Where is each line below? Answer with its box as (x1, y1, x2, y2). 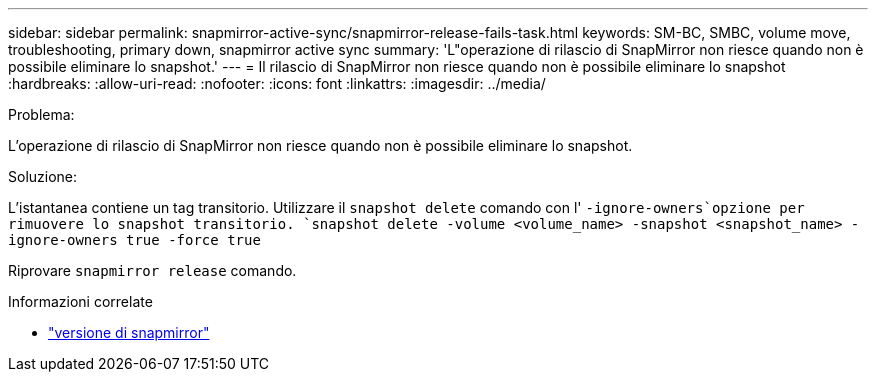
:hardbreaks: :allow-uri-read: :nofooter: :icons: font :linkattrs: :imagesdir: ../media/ (8, 75, 546, 92)
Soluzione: (8, 168, 78, 185)
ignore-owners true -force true (8, 232, 261, 248)
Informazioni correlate (8, 293, 153, 310)
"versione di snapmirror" (48, 324, 210, 341)
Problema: (8, 106, 75, 123)
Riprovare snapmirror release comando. (8, 262, 297, 279)
